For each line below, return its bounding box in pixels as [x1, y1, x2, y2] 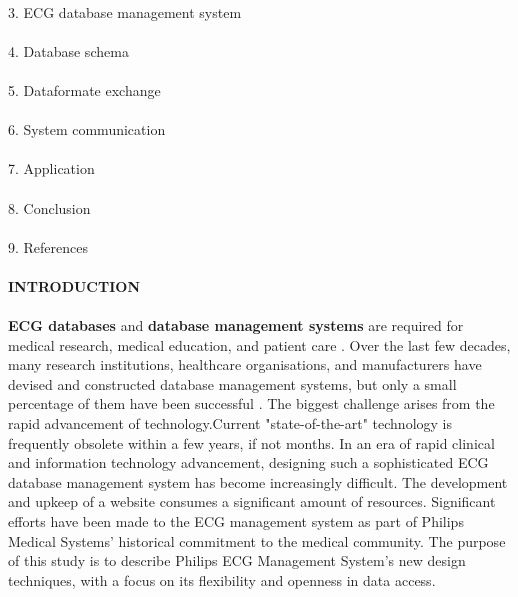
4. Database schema [8, 40, 129, 61]
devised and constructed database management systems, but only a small [8, 373, 457, 394]
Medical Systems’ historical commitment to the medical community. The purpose [8, 530, 506, 551]
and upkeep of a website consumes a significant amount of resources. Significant [8, 491, 496, 512]
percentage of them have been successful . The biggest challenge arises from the [8, 393, 495, 414]
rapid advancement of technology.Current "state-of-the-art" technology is [8, 413, 453, 434]
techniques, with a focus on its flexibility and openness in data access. [8, 569, 436, 590]
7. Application [8, 158, 95, 179]
